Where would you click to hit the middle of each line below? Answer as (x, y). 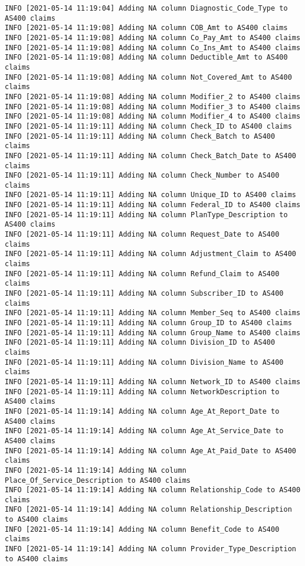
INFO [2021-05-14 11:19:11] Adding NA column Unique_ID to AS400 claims (150, 195)
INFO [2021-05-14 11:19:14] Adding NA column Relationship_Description (148, 510)
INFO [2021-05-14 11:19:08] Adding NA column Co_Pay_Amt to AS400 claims (153, 37)
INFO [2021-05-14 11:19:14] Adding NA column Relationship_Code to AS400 (153, 490)
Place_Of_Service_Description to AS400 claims (98, 480)
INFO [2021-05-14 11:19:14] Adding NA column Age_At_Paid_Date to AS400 (150, 451)
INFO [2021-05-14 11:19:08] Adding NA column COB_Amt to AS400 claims (146, 28)
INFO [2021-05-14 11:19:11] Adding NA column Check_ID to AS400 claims (148, 126)
